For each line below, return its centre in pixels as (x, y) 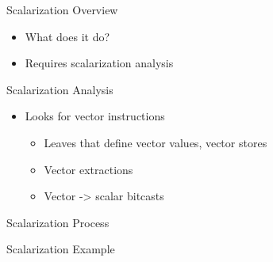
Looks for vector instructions (95, 116)
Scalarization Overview (62, 9)
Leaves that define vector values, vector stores (156, 142)
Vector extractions (88, 169)
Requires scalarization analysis (99, 63)
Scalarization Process (58, 222)
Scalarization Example (61, 249)
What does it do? (67, 36)
